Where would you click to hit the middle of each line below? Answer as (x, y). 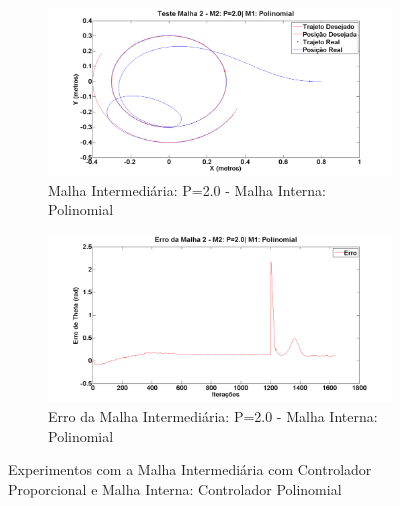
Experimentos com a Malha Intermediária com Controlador (190, 469)
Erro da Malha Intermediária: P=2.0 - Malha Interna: (213, 415)
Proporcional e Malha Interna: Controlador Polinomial (175, 488)
